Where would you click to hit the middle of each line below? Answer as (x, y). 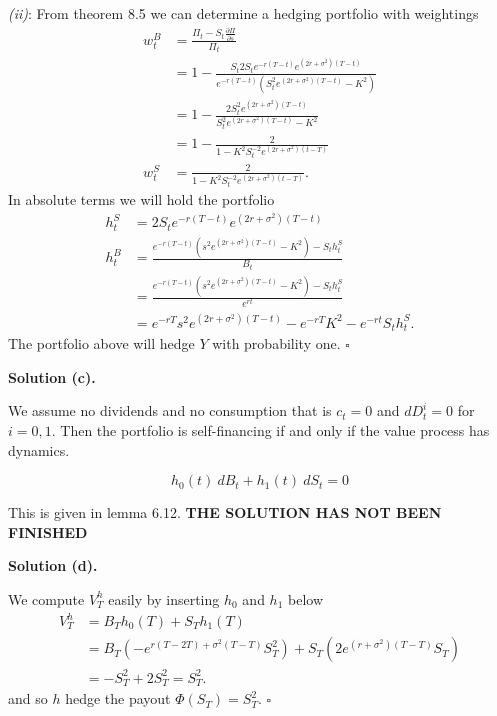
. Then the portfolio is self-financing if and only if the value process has (270, 429)
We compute (46, 598)
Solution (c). (52, 376)
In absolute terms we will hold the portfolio (141, 199)
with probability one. (276, 343)
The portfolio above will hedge (101, 343)
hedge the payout (118, 698)
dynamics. (39, 449)
